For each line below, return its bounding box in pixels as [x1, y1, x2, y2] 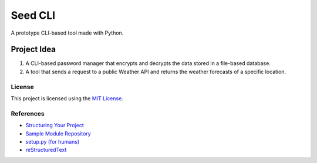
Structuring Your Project [25, 122, 85, 129]
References [11, 109, 45, 117]
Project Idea [11, 45, 56, 55]
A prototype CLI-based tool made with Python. [11, 29, 124, 36]
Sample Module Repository [25, 130, 91, 137]
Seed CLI [11, 9, 56, 22]
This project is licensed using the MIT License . [11, 94, 123, 102]
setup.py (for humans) [25, 138, 80, 145]
